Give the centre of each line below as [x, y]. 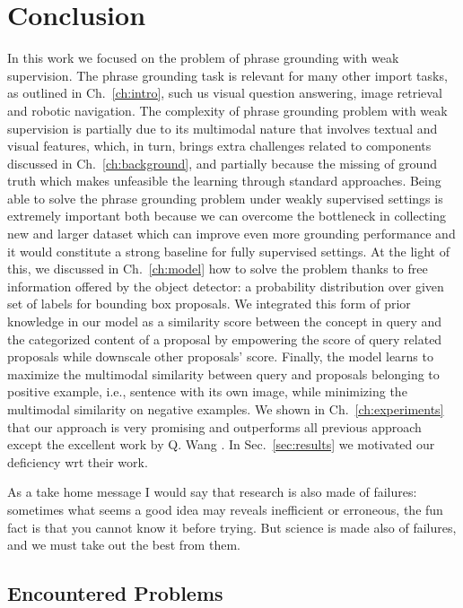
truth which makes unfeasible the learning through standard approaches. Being [224, 181]
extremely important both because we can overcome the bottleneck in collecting [227, 216]
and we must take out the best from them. [124, 545]
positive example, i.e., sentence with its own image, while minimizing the [207, 391]
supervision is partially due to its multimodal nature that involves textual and [223, 128]
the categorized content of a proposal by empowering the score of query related [225, 339]
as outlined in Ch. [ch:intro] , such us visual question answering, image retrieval [225, 93]
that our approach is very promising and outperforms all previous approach [214, 426]
